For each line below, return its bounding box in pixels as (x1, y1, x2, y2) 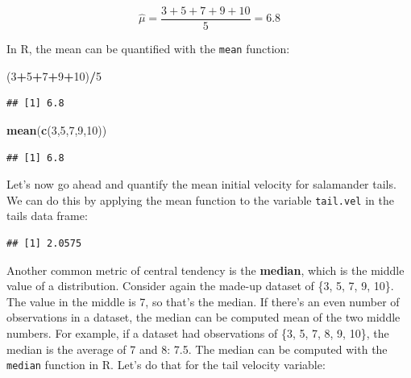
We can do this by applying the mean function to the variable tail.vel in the (6, 191, 394, 208)
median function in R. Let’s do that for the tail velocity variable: (6, 356, 326, 373)
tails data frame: (6, 207, 88, 224)
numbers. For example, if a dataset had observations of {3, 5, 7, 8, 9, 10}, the (6, 324, 389, 341)
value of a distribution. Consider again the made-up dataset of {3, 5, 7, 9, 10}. (6, 277, 394, 294)
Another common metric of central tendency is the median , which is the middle (6, 261, 405, 278)
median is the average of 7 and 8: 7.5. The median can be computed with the (6, 340, 388, 357)
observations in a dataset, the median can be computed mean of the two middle (6, 309, 401, 326)
